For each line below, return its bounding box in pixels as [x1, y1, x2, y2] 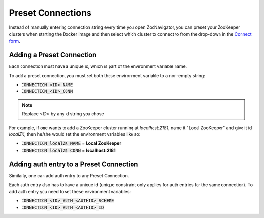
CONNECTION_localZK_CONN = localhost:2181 [21, 147, 116, 153]
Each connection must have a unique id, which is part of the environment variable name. [9, 64, 187, 69]
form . [9, 38, 20, 44]
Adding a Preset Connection [9, 51, 97, 59]
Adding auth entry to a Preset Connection [9, 160, 138, 168]
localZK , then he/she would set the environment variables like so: [9, 131, 141, 137]
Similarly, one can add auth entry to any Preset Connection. [9, 173, 129, 178]
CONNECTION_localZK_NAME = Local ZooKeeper [21, 140, 122, 146]
